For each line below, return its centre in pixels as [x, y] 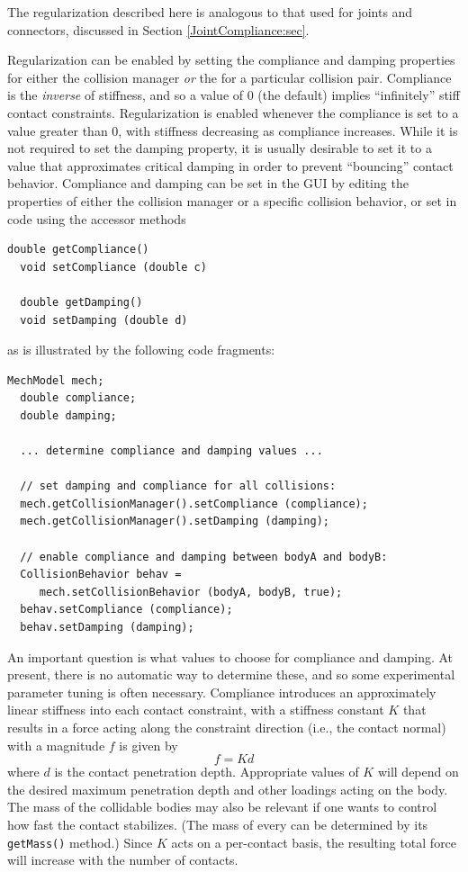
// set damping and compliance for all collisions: [178, 486]
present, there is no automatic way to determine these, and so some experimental [231, 674]
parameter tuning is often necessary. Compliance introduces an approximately [222, 692]
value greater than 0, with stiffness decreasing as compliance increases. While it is [233, 130]
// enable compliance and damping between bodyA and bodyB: [204, 557]
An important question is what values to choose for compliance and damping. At [230, 656]
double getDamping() [81, 302]
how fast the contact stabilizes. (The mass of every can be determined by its [218, 824]
